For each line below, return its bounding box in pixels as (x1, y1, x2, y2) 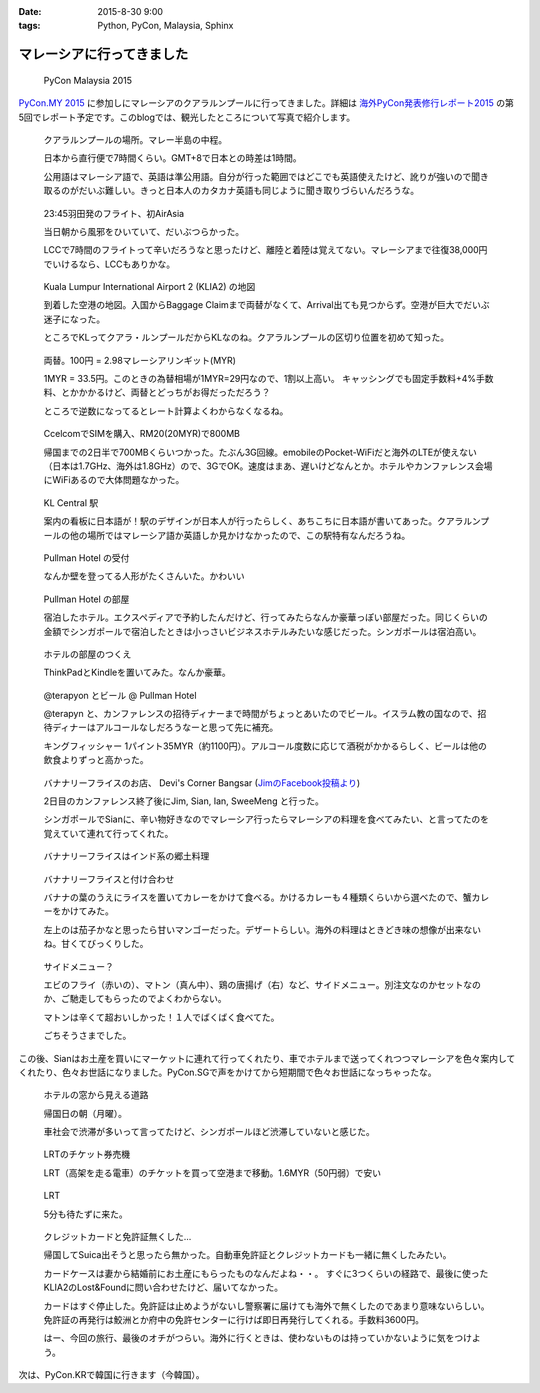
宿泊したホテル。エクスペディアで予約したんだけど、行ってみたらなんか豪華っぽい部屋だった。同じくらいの (43, 611, 489, 624)
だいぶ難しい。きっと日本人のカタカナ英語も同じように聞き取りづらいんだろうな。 (78, 185, 420, 197)
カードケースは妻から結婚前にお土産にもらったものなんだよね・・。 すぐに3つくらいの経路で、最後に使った (43, 1267, 489, 1279)
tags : (18, 20, 41, 32)
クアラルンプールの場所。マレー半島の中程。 (43, 133, 228, 145)
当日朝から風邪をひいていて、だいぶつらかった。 (43, 225, 245, 237)
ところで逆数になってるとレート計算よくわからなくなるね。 (43, 405, 289, 417)
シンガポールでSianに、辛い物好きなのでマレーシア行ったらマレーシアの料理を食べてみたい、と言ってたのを (43, 813, 490, 825)
